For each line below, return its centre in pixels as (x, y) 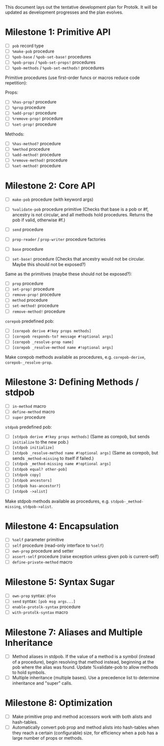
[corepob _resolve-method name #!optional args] (63, 347)
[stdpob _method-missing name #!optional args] (61, 464)
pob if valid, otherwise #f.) (39, 220)
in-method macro (29, 406)
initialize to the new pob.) (40, 442)
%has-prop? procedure (34, 102)
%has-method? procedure (36, 143)
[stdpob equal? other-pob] (40, 470)
